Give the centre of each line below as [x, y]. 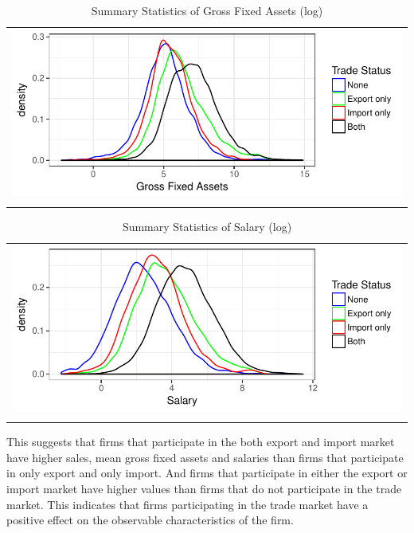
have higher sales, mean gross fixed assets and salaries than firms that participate [205, 457]
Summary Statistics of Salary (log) [207, 226]
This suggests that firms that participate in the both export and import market [201, 442]
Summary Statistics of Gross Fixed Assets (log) [207, 10]
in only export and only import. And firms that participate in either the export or [207, 473]
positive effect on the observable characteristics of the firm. [150, 520]
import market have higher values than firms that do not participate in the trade [204, 488]
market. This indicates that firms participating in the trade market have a [187, 504]
